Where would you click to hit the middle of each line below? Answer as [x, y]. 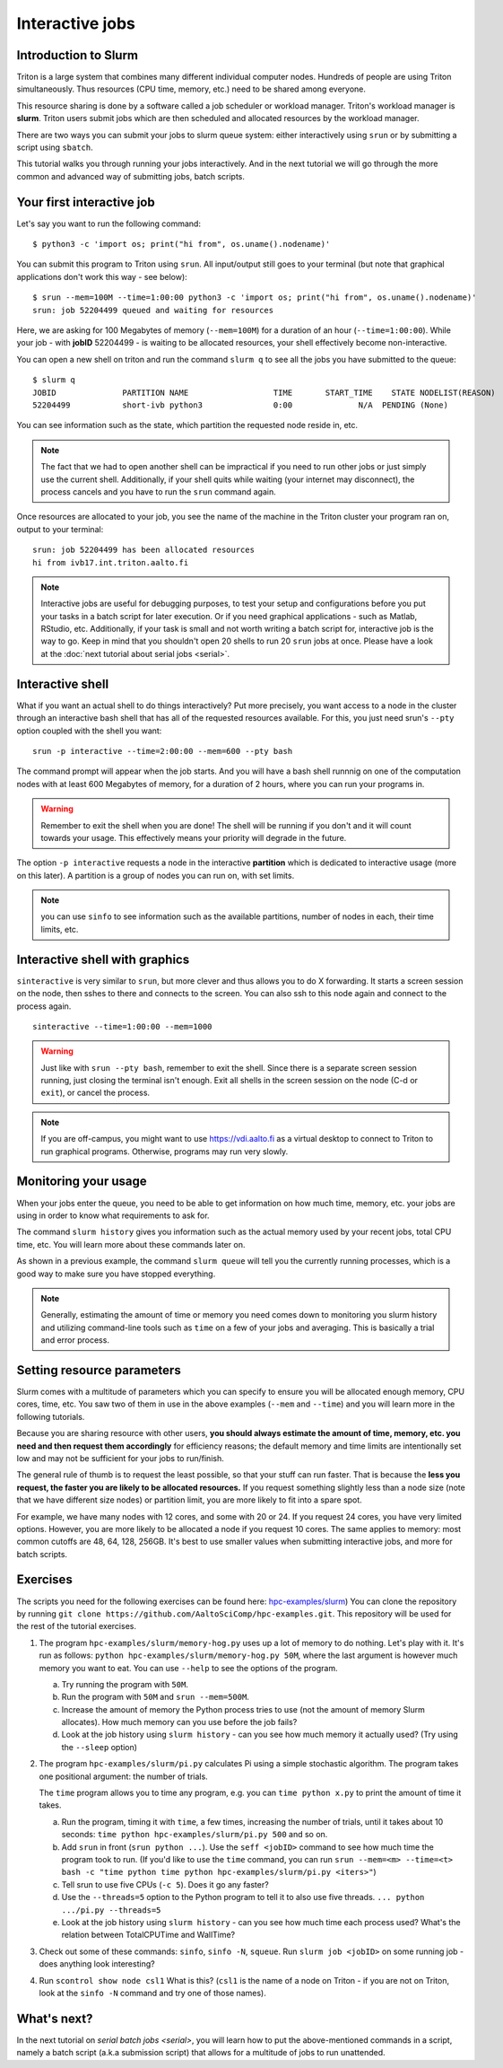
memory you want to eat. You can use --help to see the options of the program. [188, 1668]
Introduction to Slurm [78, 55]
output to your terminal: [60, 529]
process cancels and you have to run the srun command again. [159, 491]
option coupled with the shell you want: [89, 731]
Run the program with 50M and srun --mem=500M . [156, 1697]
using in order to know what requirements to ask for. [113, 1215]
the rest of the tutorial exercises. [76, 1626]
